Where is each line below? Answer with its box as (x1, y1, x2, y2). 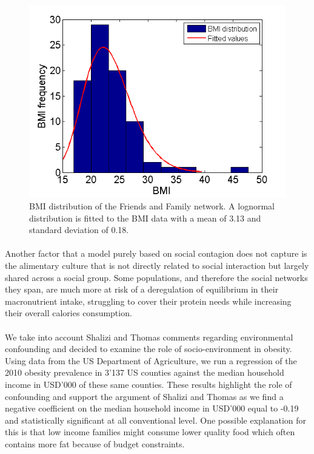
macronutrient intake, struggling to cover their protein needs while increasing (5, 294, 292, 307)
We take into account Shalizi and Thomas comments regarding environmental (5, 330, 293, 343)
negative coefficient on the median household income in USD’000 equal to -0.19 (5, 402, 299, 415)
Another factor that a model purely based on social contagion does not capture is (5, 247, 307, 260)
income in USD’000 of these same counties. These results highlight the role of (5, 378, 292, 390)
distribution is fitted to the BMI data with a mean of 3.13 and (29, 211, 261, 224)
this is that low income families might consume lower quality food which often (5, 425, 295, 438)
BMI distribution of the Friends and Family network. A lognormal (29, 200, 275, 212)
